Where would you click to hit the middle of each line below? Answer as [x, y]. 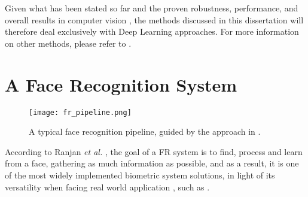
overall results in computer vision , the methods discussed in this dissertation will [154, 19]
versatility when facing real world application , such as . [107, 187]
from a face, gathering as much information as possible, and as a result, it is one [152, 163]
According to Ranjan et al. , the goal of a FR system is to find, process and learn [154, 151]
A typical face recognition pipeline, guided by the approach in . [145, 131]
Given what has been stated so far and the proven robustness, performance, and [152, 8]
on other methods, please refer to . [68, 43]
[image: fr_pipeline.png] [80, 112]
